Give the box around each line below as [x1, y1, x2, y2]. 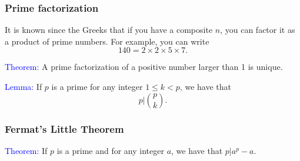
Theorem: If [5, 144, 48, 156]
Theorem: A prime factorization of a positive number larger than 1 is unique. [5, 61, 283, 73]
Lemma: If [5, 80, 42, 92]
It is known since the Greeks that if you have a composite [5, 24, 213, 36]
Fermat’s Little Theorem [5, 121, 124, 136]
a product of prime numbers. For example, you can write [5, 35, 209, 47]
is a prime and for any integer [56, 144, 164, 156]
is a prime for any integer [51, 80, 143, 92]
